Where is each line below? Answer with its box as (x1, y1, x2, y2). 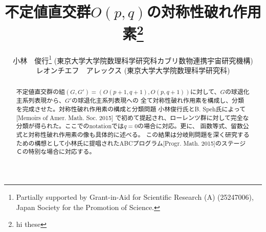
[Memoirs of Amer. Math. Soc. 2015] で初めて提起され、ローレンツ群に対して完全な (16, 113, 249, 122)
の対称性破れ (146, 1, 233, 22)
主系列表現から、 (16, 96, 65, 105)
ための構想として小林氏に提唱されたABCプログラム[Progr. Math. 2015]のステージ (16, 138, 246, 147)
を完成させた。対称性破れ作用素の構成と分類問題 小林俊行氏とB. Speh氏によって (16, 104, 246, 113)
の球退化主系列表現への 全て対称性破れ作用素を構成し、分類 (72, 96, 244, 105)
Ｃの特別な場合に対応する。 (16, 147, 96, 156)
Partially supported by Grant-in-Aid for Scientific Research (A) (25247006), (16, 191, 254, 202)
